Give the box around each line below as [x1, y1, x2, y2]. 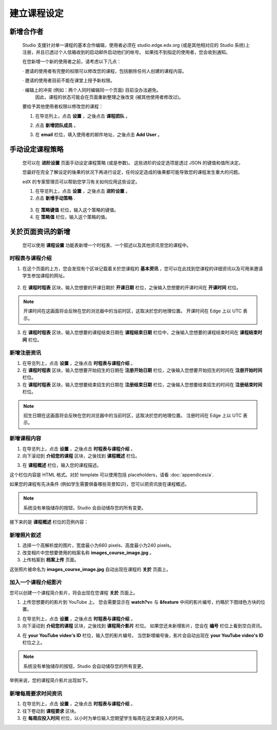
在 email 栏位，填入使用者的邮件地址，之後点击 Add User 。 [35, 131, 163, 138]
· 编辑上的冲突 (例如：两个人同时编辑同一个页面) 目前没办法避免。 [22, 87, 162, 93]
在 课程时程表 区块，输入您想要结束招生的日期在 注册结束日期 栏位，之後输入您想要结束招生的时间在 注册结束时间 [22, 381, 263, 387]
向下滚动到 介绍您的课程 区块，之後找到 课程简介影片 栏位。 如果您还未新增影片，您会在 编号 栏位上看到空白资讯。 [22, 623, 265, 629]
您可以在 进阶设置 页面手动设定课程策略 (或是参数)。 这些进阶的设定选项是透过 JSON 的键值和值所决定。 [22, 160, 244, 166]
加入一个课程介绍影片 [9, 579, 63, 586]
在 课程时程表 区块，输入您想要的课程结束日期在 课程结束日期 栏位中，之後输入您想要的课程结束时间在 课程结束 [22, 329, 258, 336]
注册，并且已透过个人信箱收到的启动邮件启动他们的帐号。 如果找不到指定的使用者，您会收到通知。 [22, 49, 230, 55]
